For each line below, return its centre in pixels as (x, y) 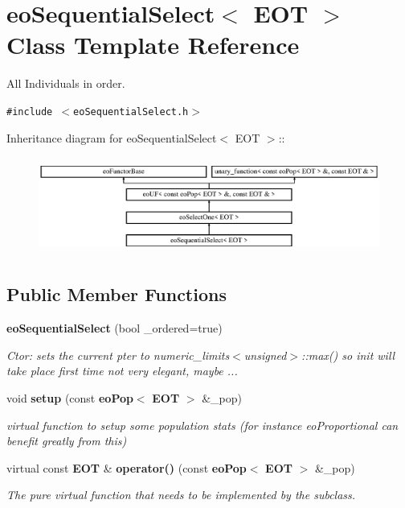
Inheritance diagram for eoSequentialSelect (112, 137)
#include (30, 112)
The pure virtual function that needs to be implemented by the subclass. (181, 495)
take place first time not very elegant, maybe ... (122, 371)
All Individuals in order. (66, 83)
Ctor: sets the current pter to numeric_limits (118, 355)
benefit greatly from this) (67, 441)
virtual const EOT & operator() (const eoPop (127, 467)
